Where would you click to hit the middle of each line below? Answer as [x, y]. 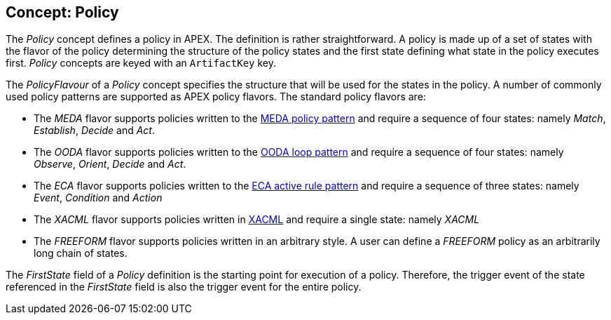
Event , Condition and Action [98, 198]
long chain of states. [81, 253]
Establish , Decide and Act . [94, 131]
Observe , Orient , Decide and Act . [110, 164]
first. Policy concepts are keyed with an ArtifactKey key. [141, 63]
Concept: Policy [62, 12]
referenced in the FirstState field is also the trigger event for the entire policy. [184, 287]
